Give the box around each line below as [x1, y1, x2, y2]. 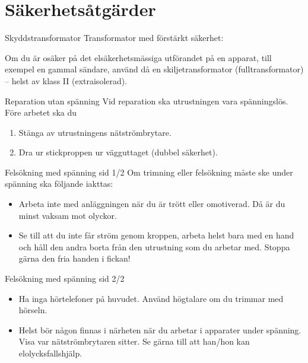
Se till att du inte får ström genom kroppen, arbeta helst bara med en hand [18, 229, 294, 241]
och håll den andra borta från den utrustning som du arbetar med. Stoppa [18, 240, 290, 253]
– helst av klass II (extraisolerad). [5, 74, 128, 87]
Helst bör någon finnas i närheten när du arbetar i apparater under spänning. [18, 323, 301, 336]
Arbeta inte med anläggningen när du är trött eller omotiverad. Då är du [18, 198, 285, 210]
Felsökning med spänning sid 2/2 [5, 272, 125, 285]
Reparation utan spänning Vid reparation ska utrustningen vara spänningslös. [5, 94, 288, 107]
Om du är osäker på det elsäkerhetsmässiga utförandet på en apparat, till [5, 51, 272, 63]
